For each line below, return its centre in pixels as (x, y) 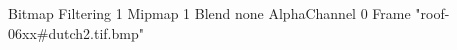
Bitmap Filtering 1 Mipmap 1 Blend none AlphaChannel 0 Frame (209, 13)
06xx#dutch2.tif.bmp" (76, 32)
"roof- (432, 13)
